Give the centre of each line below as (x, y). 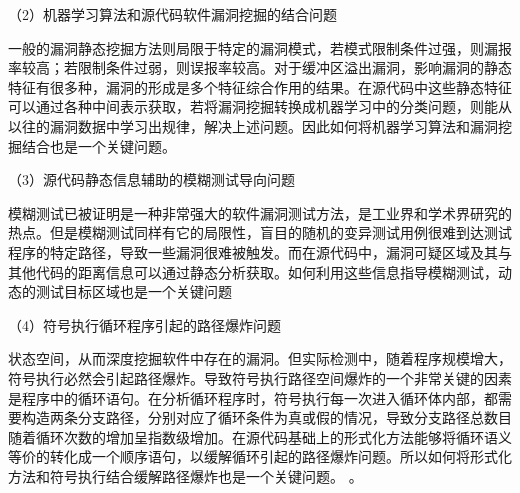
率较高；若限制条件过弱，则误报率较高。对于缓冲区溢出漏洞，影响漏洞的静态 (260, 67)
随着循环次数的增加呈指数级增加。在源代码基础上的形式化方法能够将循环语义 (260, 436)
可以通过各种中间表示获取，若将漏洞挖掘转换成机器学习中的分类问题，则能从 (260, 106)
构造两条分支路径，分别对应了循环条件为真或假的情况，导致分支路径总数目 (266, 417)
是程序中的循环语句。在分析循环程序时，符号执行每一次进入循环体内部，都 (253, 397)
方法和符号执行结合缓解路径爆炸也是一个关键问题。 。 (185, 475)
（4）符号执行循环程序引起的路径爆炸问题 (144, 324)
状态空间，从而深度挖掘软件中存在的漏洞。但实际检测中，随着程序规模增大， (260, 358)
